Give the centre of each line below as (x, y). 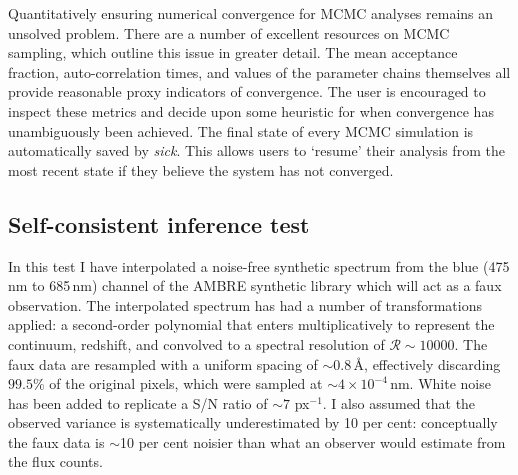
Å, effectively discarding (427, 363)
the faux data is (56, 441)
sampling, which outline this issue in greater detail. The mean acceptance (233, 52)
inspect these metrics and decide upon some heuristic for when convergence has (251, 110)
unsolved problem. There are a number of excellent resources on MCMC (229, 32)
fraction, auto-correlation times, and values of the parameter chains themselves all (259, 71)
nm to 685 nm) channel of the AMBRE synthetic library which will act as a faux (255, 285)
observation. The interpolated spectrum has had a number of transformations (245, 304)
